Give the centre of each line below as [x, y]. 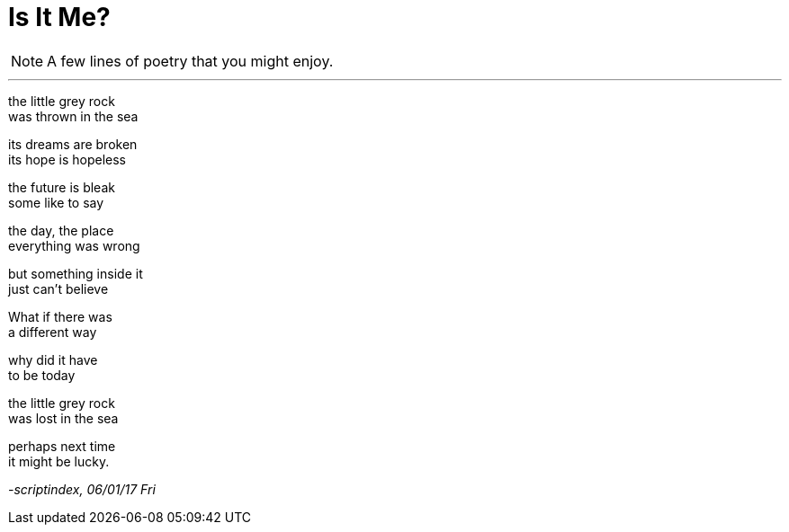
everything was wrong [74, 245]
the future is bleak [62, 187]
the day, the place [61, 230]
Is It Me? [59, 17]
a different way [53, 332]
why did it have [53, 359]
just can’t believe [58, 288]
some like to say [56, 202]
